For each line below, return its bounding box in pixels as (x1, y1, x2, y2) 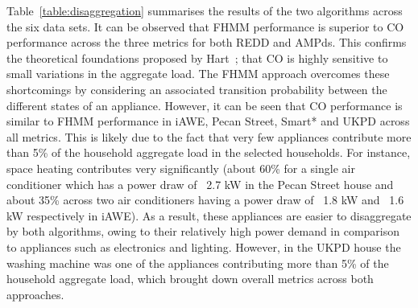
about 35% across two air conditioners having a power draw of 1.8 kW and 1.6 (6, 191, 404, 208)
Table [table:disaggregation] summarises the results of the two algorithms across (6, 2, 403, 18)
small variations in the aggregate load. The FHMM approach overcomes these (6, 65, 390, 82)
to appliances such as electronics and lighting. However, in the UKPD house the (6, 238, 401, 255)
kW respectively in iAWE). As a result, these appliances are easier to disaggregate (6, 207, 412, 224)
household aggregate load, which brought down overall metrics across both (6, 270, 374, 287)
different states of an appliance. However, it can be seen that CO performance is (6, 97, 403, 113)
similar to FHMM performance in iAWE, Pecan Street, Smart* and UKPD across (6, 113, 410, 129)
